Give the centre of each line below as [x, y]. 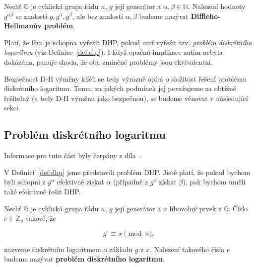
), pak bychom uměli [214, 182]
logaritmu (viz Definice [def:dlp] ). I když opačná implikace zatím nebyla [113, 52]
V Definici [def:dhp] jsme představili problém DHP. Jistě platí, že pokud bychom [127, 172]
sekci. [12, 108]
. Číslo [238, 208]
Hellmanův [23, 26]
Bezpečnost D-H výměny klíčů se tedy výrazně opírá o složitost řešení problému [125, 78]
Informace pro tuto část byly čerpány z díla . [73, 155]
